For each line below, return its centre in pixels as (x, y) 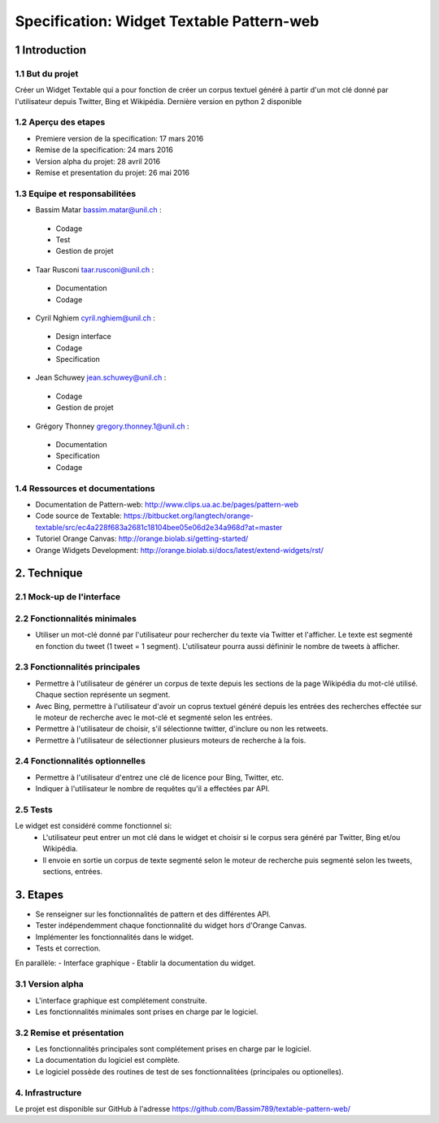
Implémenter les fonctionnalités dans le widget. (115, 937)
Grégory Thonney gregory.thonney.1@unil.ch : (113, 426)
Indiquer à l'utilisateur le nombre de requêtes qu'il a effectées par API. (152, 789)
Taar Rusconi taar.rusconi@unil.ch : (95, 269)
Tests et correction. (68, 948)
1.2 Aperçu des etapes (60, 122)
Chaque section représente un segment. (103, 694)
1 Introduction (51, 50)
